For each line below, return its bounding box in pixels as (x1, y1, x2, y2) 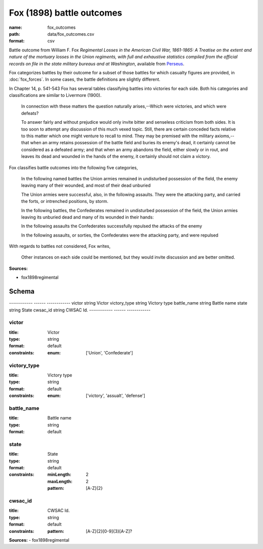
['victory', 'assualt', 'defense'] (86, 393, 146, 398)
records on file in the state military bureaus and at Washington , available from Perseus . (9, 61, 185, 66)
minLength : (47, 472, 72, 478)
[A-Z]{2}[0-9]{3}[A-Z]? (86, 528, 132, 534)
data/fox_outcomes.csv (47, 31, 94, 37)
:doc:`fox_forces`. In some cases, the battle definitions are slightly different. (9, 76, 161, 83)
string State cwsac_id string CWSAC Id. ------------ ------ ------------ (9, 307, 151, 313)
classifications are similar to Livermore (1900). (9, 92, 102, 98)
